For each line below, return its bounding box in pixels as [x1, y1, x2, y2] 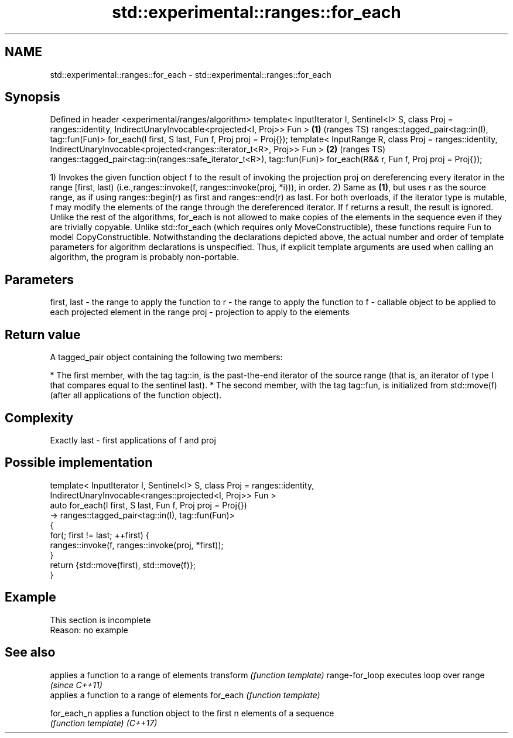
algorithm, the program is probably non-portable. [50, 252, 240, 262]
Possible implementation [5, 455, 153, 470]
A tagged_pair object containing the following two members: [50, 352, 283, 363]
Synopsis [5, 90, 60, 105]
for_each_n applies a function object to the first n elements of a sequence [50, 708, 334, 718]
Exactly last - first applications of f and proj [50, 435, 216, 445]
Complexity [5, 410, 74, 425]
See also [5, 645, 56, 660]
